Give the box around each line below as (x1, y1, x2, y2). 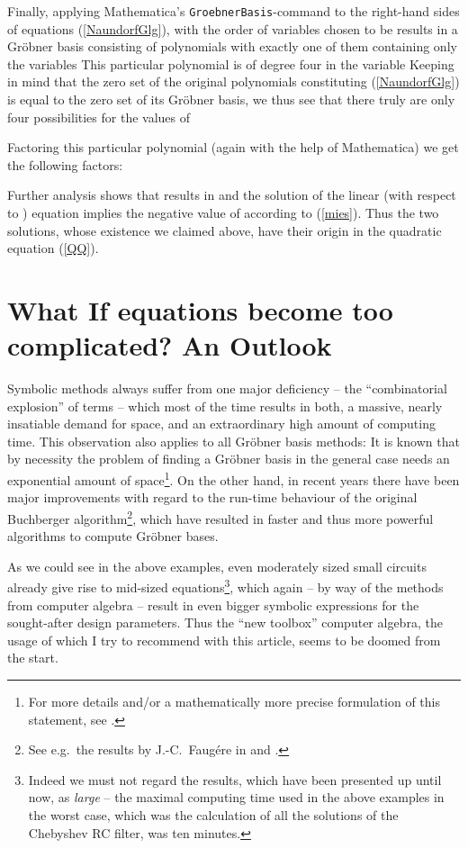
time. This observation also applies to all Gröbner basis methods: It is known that (7, 431, 460, 450)
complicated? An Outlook (7, 327, 332, 364)
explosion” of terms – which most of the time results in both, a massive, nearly (7, 396, 443, 415)
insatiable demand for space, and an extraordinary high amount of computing (7, 414, 436, 433)
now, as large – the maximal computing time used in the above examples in (28, 788, 445, 807)
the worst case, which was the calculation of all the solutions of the (28, 805, 399, 824)
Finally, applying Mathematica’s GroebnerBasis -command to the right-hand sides (7, 2, 460, 20)
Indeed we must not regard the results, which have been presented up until (28, 770, 442, 789)
